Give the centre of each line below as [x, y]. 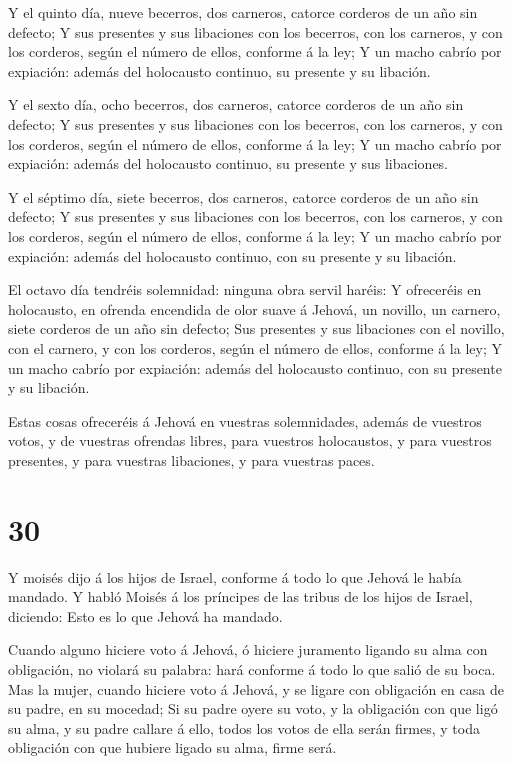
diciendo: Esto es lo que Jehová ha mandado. [145, 615]
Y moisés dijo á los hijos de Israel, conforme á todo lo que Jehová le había [235, 576]
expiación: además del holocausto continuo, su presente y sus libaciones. [228, 163]
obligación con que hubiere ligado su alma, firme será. [172, 747]
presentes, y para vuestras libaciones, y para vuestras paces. [191, 459]
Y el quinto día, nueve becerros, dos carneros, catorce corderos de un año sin [243, 12]
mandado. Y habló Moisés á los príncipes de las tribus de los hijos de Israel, [240, 596]
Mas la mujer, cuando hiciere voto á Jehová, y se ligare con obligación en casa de [256, 688]
